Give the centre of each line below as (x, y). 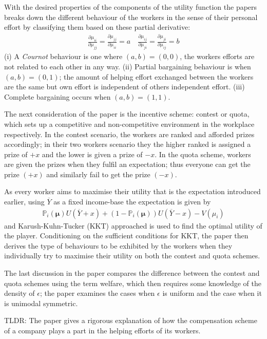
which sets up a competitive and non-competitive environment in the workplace (129, 124)
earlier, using (24, 202)
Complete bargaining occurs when (58, 96)
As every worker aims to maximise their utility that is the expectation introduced (132, 191)
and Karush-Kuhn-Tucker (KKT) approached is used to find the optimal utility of (133, 225)
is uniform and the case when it (212, 293)
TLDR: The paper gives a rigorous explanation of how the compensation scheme (131, 320)
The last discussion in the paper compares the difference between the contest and (132, 273)
